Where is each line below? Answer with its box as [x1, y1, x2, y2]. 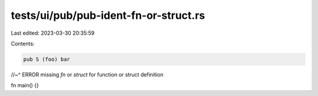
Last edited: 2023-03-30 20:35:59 [11, 29, 95, 37]
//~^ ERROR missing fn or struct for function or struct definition [11, 71, 164, 78]
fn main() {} [11, 82, 39, 89]
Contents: [11, 40, 35, 47]
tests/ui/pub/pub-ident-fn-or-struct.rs [11, 9, 206, 22]
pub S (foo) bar [23, 56, 71, 62]
